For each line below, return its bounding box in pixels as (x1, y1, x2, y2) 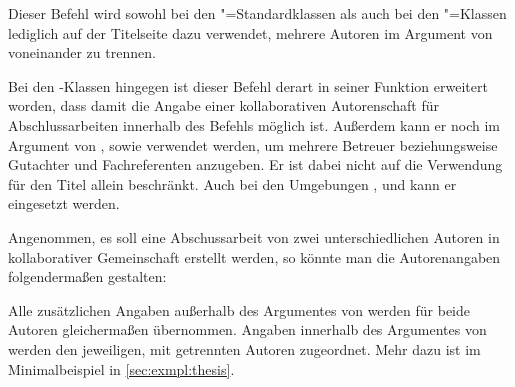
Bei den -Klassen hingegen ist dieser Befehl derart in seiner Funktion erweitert (8, 75, 488, 96)
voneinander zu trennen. (8, 42, 156, 63)
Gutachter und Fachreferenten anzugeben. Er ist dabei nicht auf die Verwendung (8, 154, 503, 175)
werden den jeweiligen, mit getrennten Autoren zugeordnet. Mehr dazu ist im (8, 338, 481, 359)
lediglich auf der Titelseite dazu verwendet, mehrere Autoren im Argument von (8, 22, 493, 43)
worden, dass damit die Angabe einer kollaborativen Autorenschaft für (8, 95, 439, 116)
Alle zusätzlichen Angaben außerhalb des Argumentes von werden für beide (8, 299, 470, 320)
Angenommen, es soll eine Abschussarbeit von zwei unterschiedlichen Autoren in (8, 226, 500, 247)
